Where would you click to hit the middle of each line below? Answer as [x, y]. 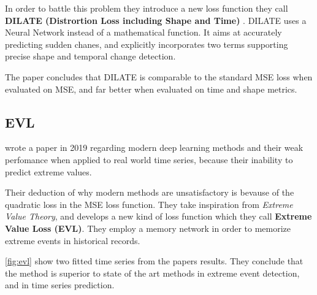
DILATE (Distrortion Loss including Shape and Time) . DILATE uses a [156, 20]
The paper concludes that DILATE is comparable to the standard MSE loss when [159, 76]
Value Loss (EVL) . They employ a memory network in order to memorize [148, 228]
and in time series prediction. [60, 285]
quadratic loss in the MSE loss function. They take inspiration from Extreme [149, 204]
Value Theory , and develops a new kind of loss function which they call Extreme [158, 216]
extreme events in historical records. [73, 240]
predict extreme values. [48, 171]
